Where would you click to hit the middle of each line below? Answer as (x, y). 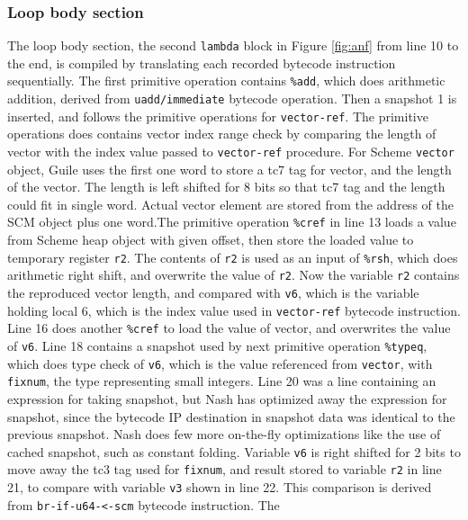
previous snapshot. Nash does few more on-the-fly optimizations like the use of (224, 434)
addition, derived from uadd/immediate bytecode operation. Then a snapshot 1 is (232, 99)
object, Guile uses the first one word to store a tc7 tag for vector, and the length (229, 169)
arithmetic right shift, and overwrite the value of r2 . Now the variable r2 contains (234, 275)
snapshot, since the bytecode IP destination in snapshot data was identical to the (231, 416)
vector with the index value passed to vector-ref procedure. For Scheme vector (231, 152)
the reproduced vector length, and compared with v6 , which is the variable (213, 293)
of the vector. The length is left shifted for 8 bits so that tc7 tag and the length (226, 187)
